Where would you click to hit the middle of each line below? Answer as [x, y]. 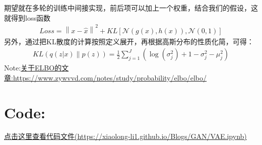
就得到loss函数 [27, 17]
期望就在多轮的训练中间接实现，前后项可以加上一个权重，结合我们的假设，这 [131, 8]
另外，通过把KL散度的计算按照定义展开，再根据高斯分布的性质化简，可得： [129, 41]
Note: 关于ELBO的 [33, 68]
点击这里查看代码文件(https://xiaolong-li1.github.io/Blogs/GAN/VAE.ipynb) [125, 136]
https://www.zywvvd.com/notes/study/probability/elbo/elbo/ [110, 77]
